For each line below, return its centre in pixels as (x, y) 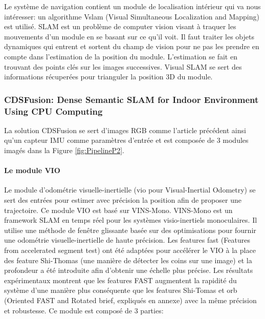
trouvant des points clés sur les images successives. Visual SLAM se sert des (123, 66)
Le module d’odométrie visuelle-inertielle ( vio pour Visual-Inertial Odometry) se (130, 190)
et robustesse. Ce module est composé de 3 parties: (84, 310)
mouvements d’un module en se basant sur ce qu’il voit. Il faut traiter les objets (129, 36)
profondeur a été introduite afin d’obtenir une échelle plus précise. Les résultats (129, 270)
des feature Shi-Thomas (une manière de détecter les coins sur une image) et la (128, 260)
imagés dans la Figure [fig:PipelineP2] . (64, 150)
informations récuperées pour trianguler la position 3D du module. (108, 77)
